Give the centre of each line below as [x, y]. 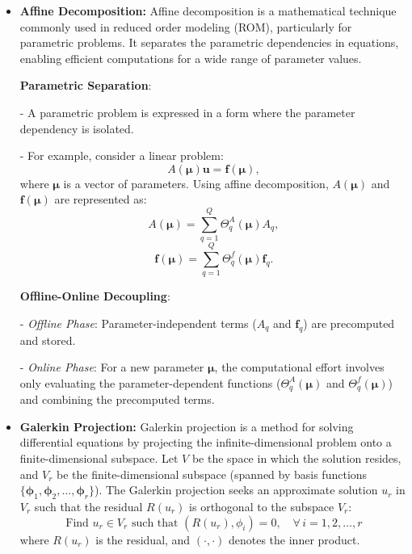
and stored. [48, 340]
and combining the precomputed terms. [117, 399]
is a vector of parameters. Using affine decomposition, [196, 183]
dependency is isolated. [77, 128]
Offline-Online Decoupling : [95, 296]
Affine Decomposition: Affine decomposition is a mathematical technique [208, 10]
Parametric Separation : [86, 85]
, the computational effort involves [299, 367]
